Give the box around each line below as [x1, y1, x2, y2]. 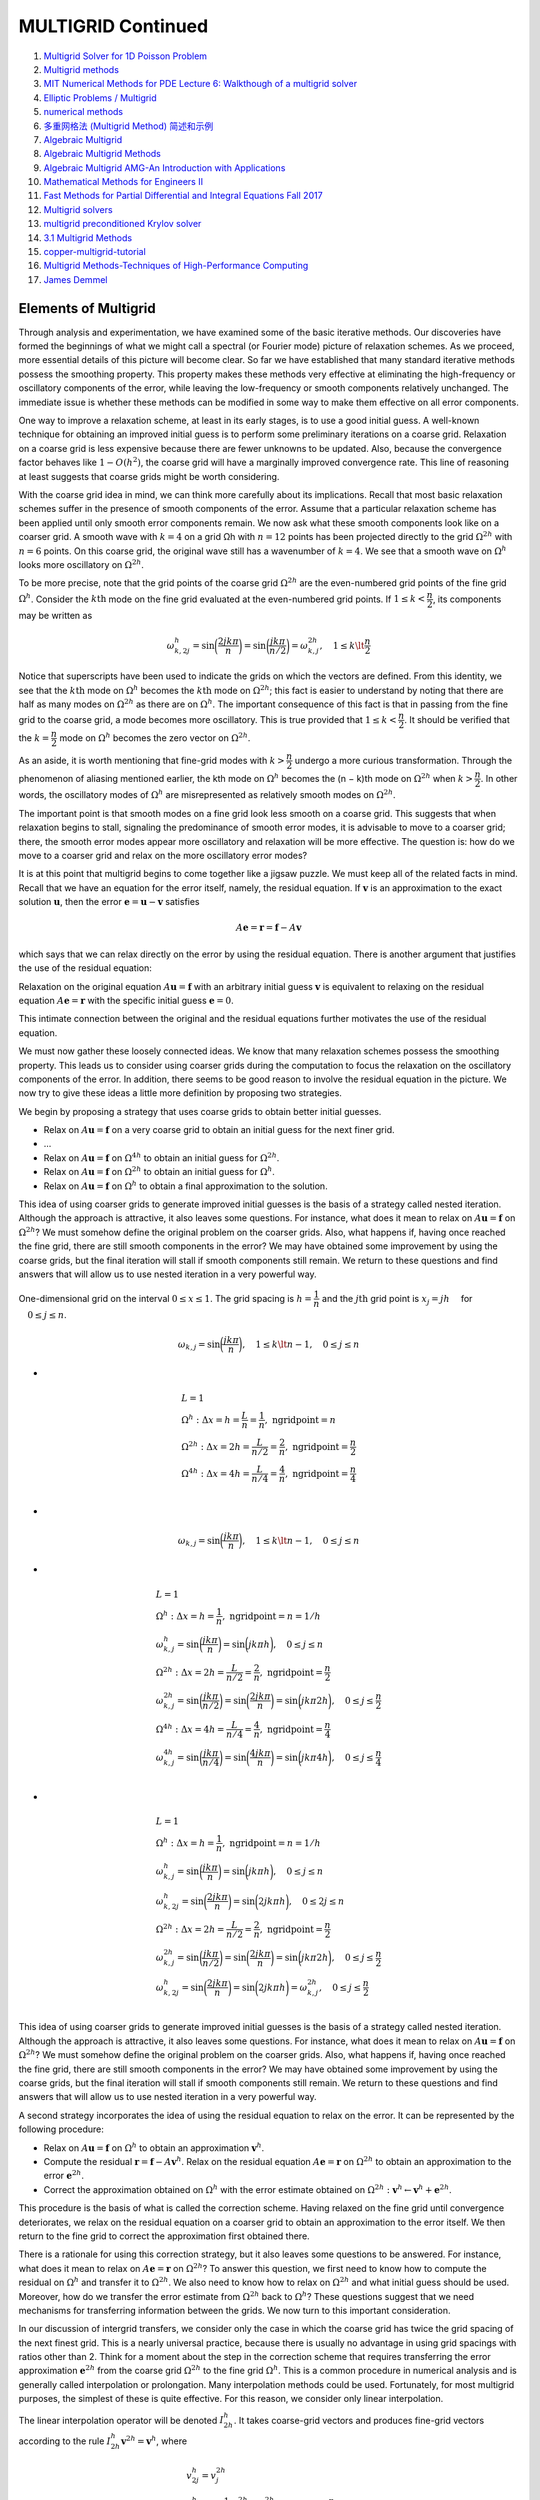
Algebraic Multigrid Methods [43, 148, 162, 160]
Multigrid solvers [43, 203, 114, 215]
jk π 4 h [301, 1751, 329, 1763]
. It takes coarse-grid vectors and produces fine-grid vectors [233, 2414, 485, 2426]
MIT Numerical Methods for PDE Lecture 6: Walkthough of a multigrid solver [43, 78, 358, 90]
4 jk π [249, 1748, 272, 1759]
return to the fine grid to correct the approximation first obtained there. [18, 2230, 310, 2242]
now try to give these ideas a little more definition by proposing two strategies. [18, 1087, 342, 1099]
